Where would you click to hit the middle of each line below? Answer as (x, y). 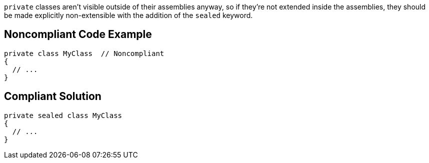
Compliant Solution (53, 96)
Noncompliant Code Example (78, 34)
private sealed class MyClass (63, 115)
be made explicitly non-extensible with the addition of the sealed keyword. (128, 15)
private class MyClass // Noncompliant (84, 53)
